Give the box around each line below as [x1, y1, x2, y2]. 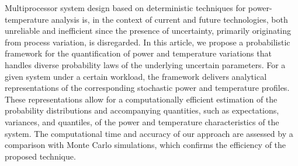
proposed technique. [5, 150, 76, 162]
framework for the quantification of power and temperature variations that [5, 47, 272, 59]
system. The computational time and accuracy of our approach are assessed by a [5, 127, 293, 139]
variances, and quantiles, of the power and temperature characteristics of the [5, 115, 279, 128]
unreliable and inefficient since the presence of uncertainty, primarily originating [5, 24, 292, 37]
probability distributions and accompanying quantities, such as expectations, [5, 104, 279, 116]
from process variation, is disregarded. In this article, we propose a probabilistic [5, 36, 290, 48]
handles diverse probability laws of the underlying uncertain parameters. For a [5, 58, 286, 70]
